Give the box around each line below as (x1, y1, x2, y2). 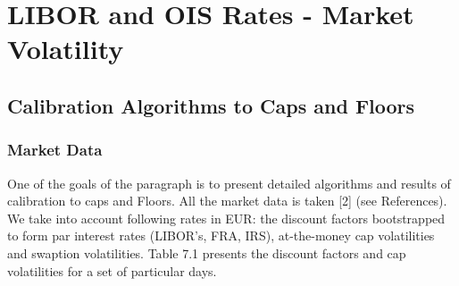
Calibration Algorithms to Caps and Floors (7, 91, 415, 119)
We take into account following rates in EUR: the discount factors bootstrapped (7, 208, 446, 227)
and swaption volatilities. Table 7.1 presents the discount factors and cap (7, 243, 406, 262)
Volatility (7, 30, 124, 67)
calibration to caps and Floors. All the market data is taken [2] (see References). (7, 191, 447, 210)
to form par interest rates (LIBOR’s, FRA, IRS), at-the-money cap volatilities (7, 226, 435, 245)
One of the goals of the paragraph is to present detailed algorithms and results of (7, 173, 451, 192)
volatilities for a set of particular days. (7, 261, 217, 280)
